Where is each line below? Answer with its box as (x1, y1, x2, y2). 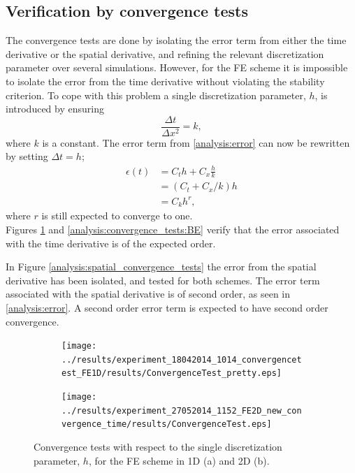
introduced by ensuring (6, 101, 104, 116)
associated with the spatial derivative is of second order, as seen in (6, 286, 291, 301)
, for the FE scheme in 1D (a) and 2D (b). (88, 453, 270, 467)
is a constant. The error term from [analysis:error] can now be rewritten (42, 135, 350, 150)
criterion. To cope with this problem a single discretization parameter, (6, 87, 306, 102)
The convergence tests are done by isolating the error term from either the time (6, 33, 347, 48)
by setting (6, 149, 48, 163)
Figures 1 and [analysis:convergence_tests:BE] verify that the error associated (6, 222, 340, 236)
